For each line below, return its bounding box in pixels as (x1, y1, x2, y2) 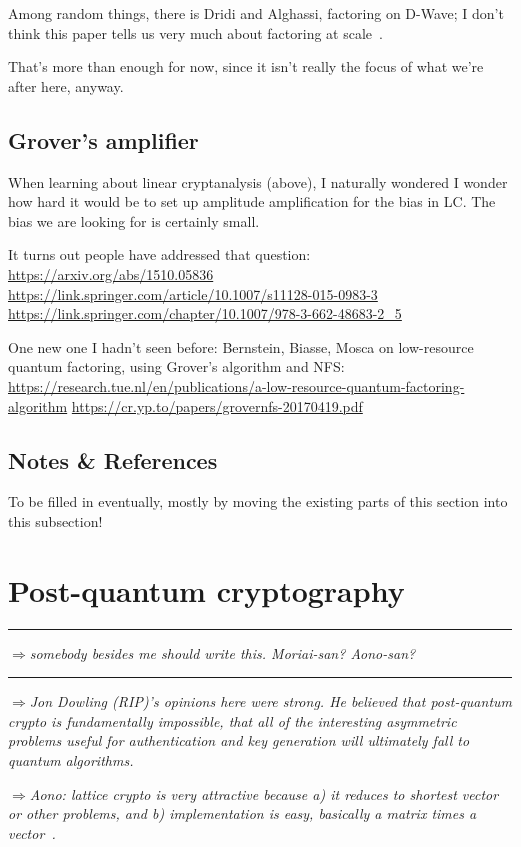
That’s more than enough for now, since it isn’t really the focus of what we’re (8, 56, 484, 77)
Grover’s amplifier (8, 124, 199, 155)
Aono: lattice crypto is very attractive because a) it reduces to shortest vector (29, 783, 499, 804)
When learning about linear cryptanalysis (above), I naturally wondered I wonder (8, 171, 508, 192)
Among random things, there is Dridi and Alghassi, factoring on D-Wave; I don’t (8, 3, 504, 23)
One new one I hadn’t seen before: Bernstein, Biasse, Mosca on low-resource (8, 336, 474, 357)
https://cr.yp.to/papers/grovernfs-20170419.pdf (71, 395, 363, 416)
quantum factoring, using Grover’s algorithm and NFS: (8, 356, 345, 377)
